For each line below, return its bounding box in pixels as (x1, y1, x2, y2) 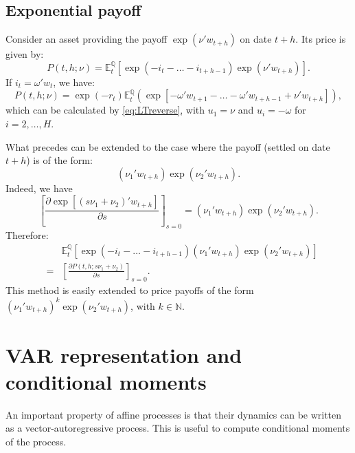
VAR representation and (5, 340, 242, 368)
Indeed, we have (5, 180, 73, 195)
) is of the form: (26, 153, 93, 167)
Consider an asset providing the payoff (5, 32, 168, 46)
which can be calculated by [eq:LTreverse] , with (5, 103, 205, 117)
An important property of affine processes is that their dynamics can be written (5, 407, 342, 421)
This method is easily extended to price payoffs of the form (5, 283, 254, 297)
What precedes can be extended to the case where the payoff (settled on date (5, 139, 330, 154)
